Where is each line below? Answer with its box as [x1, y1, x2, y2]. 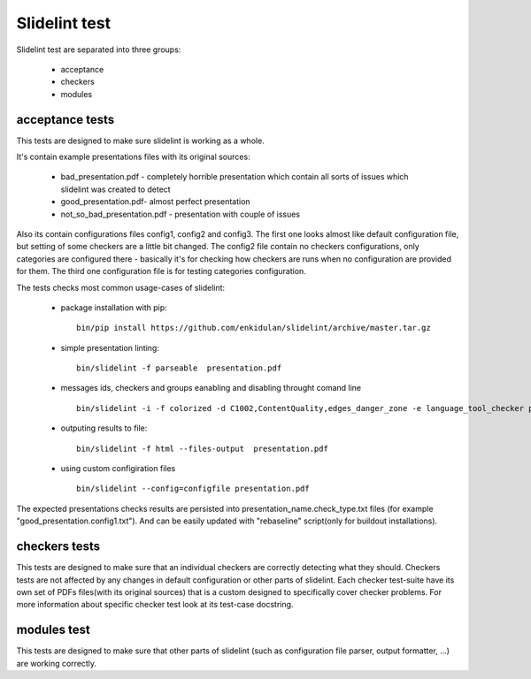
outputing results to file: [60, 423, 148, 433]
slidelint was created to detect [60, 184, 172, 195]
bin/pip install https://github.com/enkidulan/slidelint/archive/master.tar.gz [76, 323, 431, 333]
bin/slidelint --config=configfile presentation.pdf [76, 484, 310, 494]
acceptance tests [16, 111, 115, 127]
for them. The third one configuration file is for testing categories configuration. [16, 266, 307, 277]
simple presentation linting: [60, 342, 159, 353]
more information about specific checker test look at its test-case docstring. [16, 599, 294, 610]
